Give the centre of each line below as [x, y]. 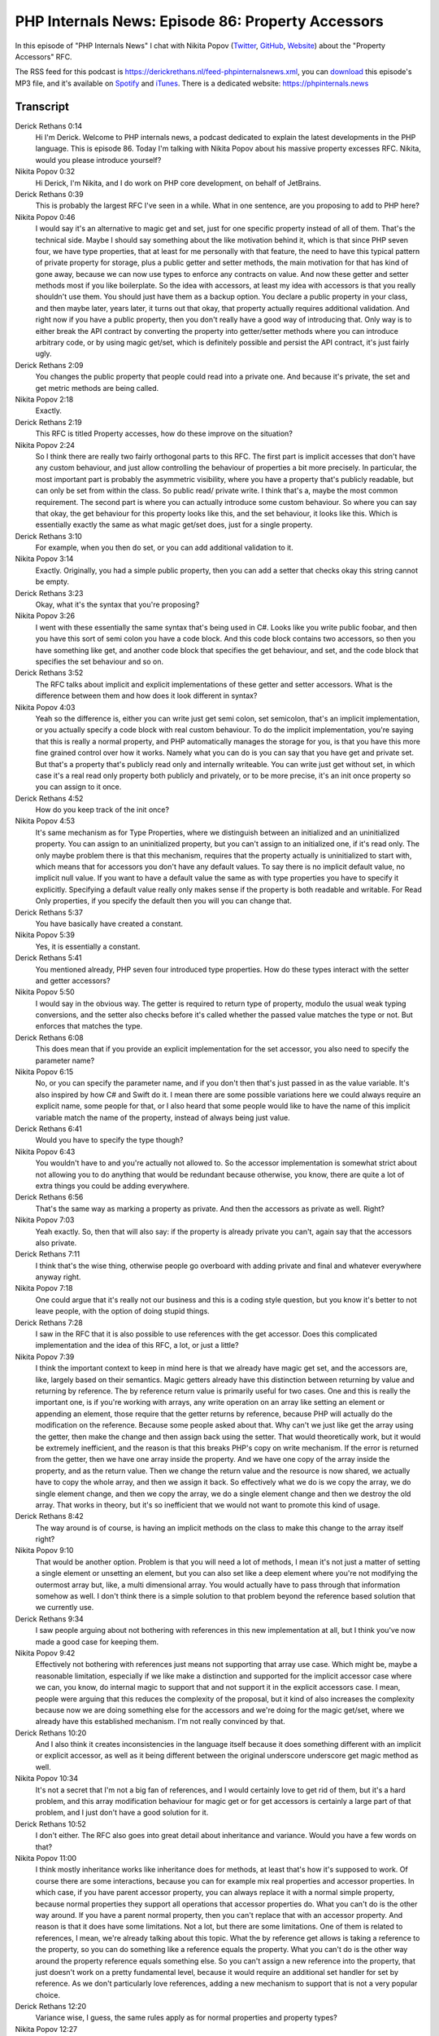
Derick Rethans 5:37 [49, 912]
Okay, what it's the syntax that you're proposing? [117, 605]
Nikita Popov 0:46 [45, 217]
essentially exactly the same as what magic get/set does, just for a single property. [174, 524]
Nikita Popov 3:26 [45, 616]
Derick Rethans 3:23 [49, 593]
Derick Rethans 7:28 [49, 1323]
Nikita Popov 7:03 [45, 1220]
